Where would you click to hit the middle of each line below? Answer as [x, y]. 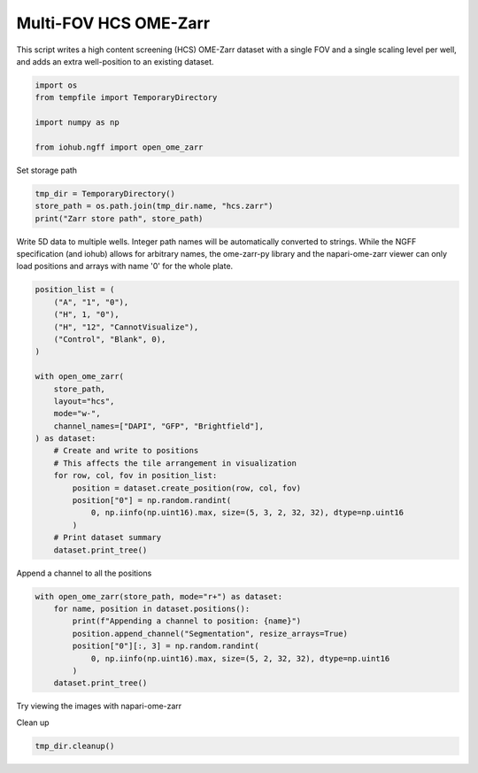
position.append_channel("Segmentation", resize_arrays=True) [210, 634]
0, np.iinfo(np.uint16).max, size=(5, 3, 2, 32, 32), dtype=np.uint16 [247, 513]
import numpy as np [77, 123]
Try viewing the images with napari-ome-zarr [99, 706]
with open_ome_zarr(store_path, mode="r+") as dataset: [159, 596]
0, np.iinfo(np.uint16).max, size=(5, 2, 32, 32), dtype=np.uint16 [240, 658]
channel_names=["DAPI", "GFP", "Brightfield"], [159, 426]
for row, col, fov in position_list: [135, 475]
